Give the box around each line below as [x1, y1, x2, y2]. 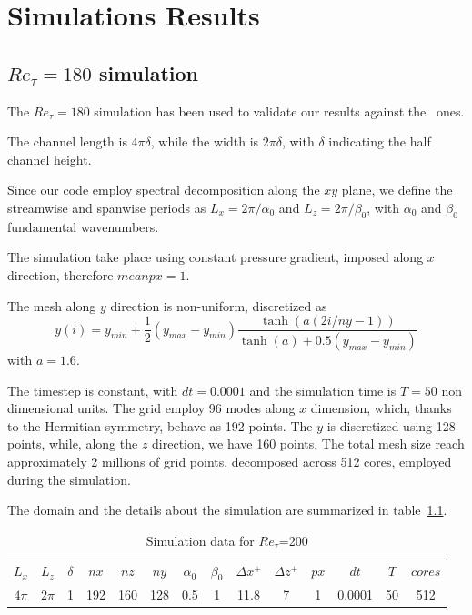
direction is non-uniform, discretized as [110, 296, 327, 315]
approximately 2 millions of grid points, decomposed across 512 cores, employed [7, 452, 452, 470]
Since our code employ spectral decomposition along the [7, 180, 320, 199]
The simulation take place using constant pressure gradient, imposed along [7, 247, 424, 267]
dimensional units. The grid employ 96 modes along [7, 398, 296, 418]
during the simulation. [7, 469, 131, 489]
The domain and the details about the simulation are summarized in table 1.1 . [7, 500, 447, 519]
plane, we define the [341, 180, 453, 199]
